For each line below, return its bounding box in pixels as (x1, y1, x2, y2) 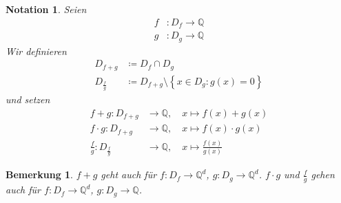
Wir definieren (6, 43, 67, 58)
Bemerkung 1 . (6, 167, 74, 182)
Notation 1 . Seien (6, 2, 87, 16)
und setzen (6, 92, 50, 107)
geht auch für (101, 167, 157, 182)
